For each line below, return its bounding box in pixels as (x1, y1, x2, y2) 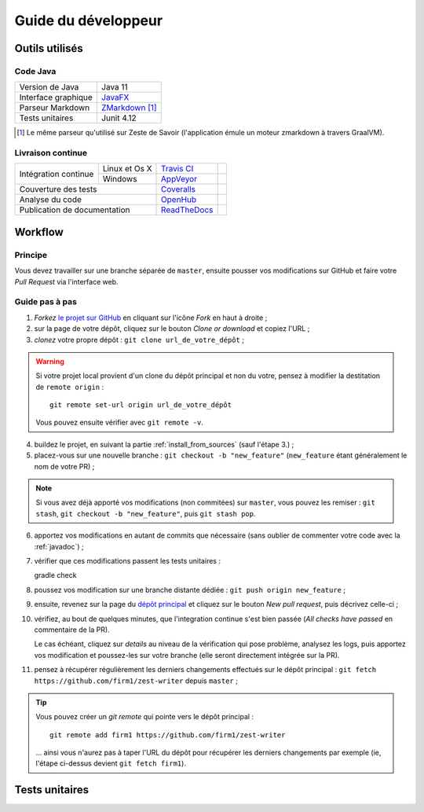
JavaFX (101, 92, 130, 103)
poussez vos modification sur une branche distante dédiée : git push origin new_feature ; (34, 585, 345, 594)
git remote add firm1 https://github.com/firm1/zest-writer (49, 730, 286, 739)
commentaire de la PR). (34, 625, 110, 634)
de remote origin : (35, 382, 104, 391)
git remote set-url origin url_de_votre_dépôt (49, 401, 232, 410)
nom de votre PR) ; (34, 461, 95, 471)
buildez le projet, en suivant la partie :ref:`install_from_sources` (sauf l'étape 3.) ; (34, 439, 294, 449)
